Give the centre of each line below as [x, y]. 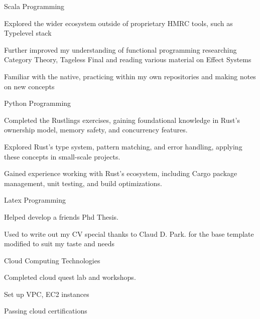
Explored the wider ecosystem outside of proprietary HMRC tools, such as [118, 23]
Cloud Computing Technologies [52, 260]
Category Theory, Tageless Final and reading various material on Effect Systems [128, 59]
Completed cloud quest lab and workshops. [70, 277]
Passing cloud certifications [46, 311]
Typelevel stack [28, 33]
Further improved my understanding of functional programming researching [120, 49]
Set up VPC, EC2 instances [47, 294]
